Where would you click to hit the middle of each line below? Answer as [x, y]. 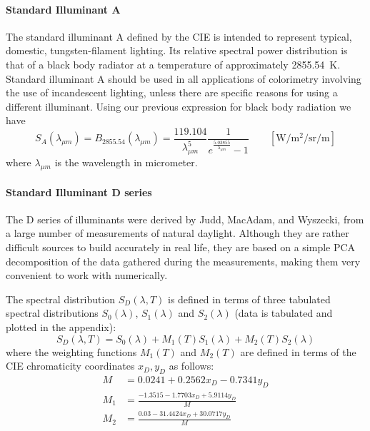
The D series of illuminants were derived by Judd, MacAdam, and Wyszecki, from [185, 219]
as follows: [191, 366]
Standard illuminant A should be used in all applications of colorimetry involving [184, 78]
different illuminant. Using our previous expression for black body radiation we [179, 106]
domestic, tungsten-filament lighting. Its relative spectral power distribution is [177, 50]
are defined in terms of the [298, 351]
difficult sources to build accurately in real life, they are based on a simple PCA [181, 247]
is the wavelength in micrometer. [126, 162]
